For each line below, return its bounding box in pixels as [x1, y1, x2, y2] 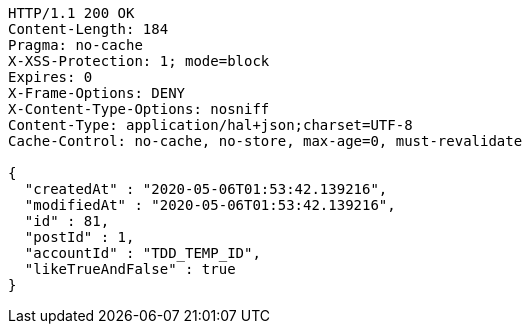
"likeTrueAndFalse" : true [24, 261, 236, 277]
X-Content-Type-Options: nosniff [8, 101, 270, 117]
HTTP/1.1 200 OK [8, 5, 135, 21]
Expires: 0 [8, 69, 93, 85]
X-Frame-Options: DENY [8, 85, 186, 101]
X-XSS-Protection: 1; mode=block [8, 53, 270, 69]
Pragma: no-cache [8, 37, 143, 53]
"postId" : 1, [24, 229, 135, 245]
